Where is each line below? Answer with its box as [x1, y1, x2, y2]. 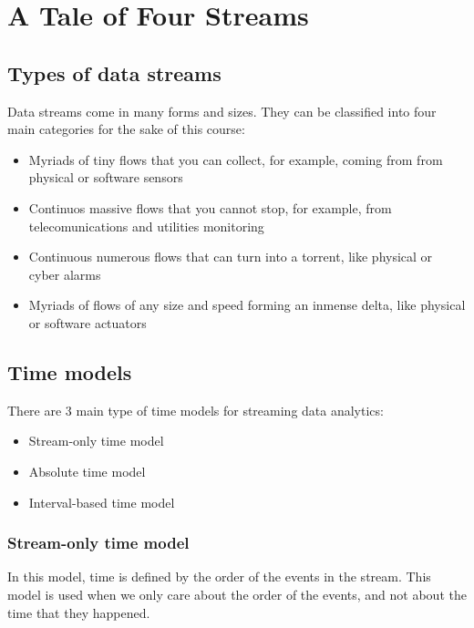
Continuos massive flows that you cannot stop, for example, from [28, 198, 392, 217]
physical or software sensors [28, 168, 183, 187]
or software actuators [28, 313, 147, 332]
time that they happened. [7, 602, 150, 622]
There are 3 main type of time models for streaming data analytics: [7, 400, 384, 419]
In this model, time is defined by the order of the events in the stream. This [7, 567, 431, 586]
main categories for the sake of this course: [7, 119, 245, 139]
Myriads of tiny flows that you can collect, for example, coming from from [28, 149, 443, 169]
